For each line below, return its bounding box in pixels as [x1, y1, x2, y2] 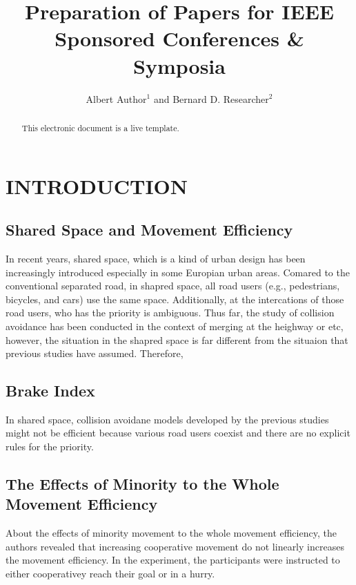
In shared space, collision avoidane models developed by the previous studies [6, 412, 329, 426]
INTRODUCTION [6, 171, 188, 200]
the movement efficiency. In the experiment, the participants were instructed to [6, 553, 340, 567]
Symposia [133, 51, 226, 79]
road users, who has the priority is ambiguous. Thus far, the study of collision [6, 305, 335, 320]
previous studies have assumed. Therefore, [6, 346, 184, 361]
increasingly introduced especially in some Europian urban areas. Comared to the [6, 265, 350, 279]
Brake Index [6, 380, 95, 401]
